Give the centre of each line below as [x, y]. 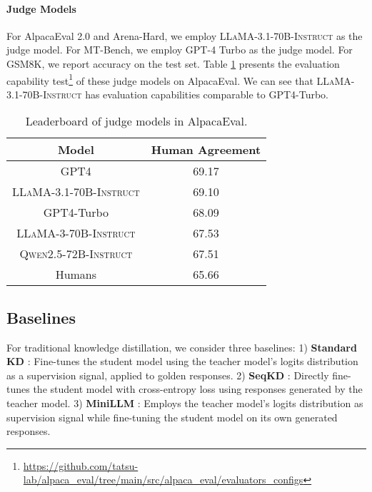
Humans [76, 275]
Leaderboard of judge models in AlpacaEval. [136, 121]
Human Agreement [206, 150]
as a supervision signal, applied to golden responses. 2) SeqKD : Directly [168, 375]
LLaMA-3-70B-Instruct [76, 233]
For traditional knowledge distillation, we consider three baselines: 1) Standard [182, 347]
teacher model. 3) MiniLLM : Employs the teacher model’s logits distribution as [185, 403]
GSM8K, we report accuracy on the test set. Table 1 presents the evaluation [173, 63]
